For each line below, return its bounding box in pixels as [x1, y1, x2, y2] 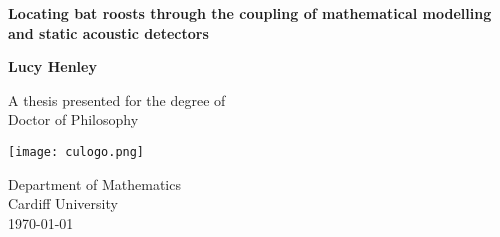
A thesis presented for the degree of [8, 89, 226, 110]
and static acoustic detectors [8, 22, 209, 43]
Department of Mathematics [8, 173, 181, 194]
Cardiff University [8, 193, 118, 214]
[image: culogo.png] [8, 144, 145, 159]
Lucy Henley [8, 56, 97, 77]
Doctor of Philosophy [8, 109, 139, 130]
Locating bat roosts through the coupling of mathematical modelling [8, 3, 492, 23]
